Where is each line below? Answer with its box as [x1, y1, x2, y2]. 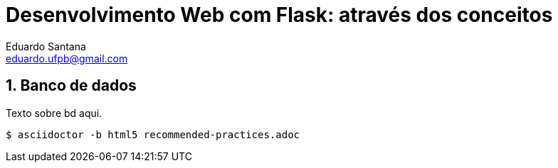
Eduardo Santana [6, 40, 86, 52]
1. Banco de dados [6, 77, 137, 95]
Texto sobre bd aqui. [6, 106, 102, 119]
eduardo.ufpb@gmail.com [6, 52, 128, 65]
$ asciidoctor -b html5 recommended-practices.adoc [6, 128, 300, 140]
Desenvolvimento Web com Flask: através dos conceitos [6, 3, 553, 27]
